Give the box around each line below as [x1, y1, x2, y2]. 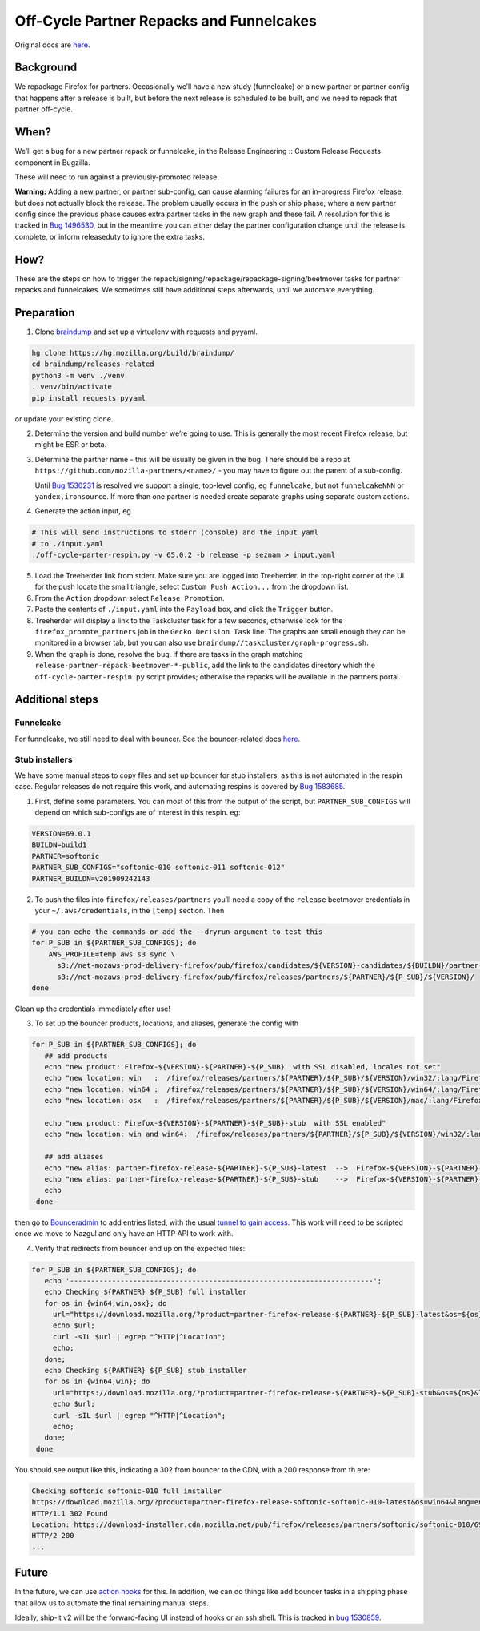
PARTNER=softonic [31, 852, 100, 860]
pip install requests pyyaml [31, 393, 146, 402]
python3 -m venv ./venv [31, 371, 126, 380]
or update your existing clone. [14, 413, 114, 424]
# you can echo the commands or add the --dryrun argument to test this [31, 927, 323, 936]
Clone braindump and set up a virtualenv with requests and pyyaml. [34, 327, 258, 336]
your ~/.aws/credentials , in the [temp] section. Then [34, 906, 225, 915]
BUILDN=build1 [31, 840, 87, 849]
